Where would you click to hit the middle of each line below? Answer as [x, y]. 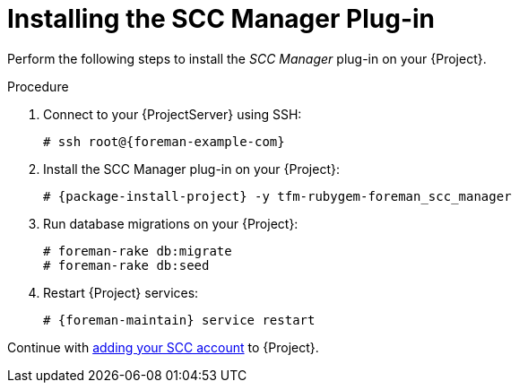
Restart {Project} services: [121, 292]
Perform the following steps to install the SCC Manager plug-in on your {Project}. [247, 58]
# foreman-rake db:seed [126, 265]
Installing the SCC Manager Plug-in [221, 19]
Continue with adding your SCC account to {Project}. [163, 347]
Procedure [38, 86]
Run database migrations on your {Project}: [171, 223]
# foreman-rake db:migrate [138, 251]
